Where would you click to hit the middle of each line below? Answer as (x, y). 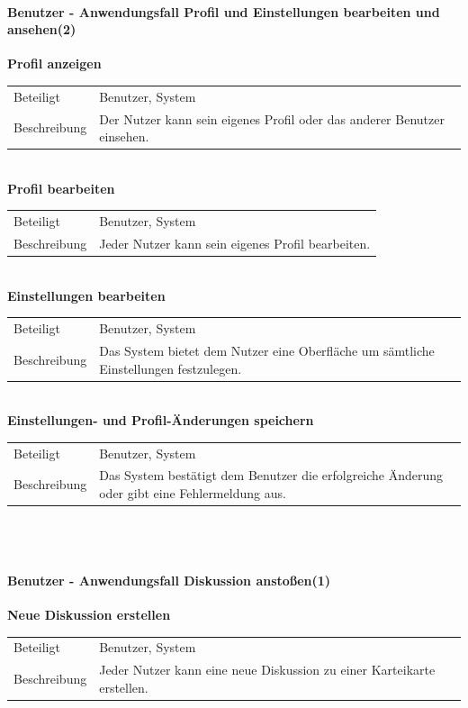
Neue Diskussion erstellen (89, 615)
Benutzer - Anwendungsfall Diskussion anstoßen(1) (169, 580)
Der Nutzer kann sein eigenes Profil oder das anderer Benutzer (272, 118)
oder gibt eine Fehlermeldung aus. (193, 492)
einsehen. (124, 136)
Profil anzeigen (54, 64)
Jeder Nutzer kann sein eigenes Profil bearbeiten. (235, 244)
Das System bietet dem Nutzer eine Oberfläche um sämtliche (267, 350)
